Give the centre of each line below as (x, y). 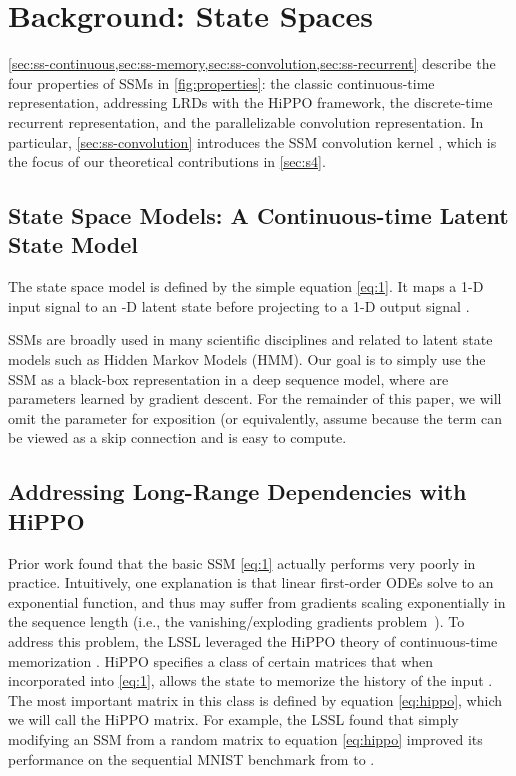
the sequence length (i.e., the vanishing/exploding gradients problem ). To (236, 621)
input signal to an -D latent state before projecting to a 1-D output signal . (239, 305)
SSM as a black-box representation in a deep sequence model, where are (228, 378)
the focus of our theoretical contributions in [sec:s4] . (167, 161)
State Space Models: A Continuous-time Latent (258, 215)
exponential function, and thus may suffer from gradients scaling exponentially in (257, 601)
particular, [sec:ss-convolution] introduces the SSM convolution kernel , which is (252, 141)
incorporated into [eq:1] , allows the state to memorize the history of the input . (250, 680)
